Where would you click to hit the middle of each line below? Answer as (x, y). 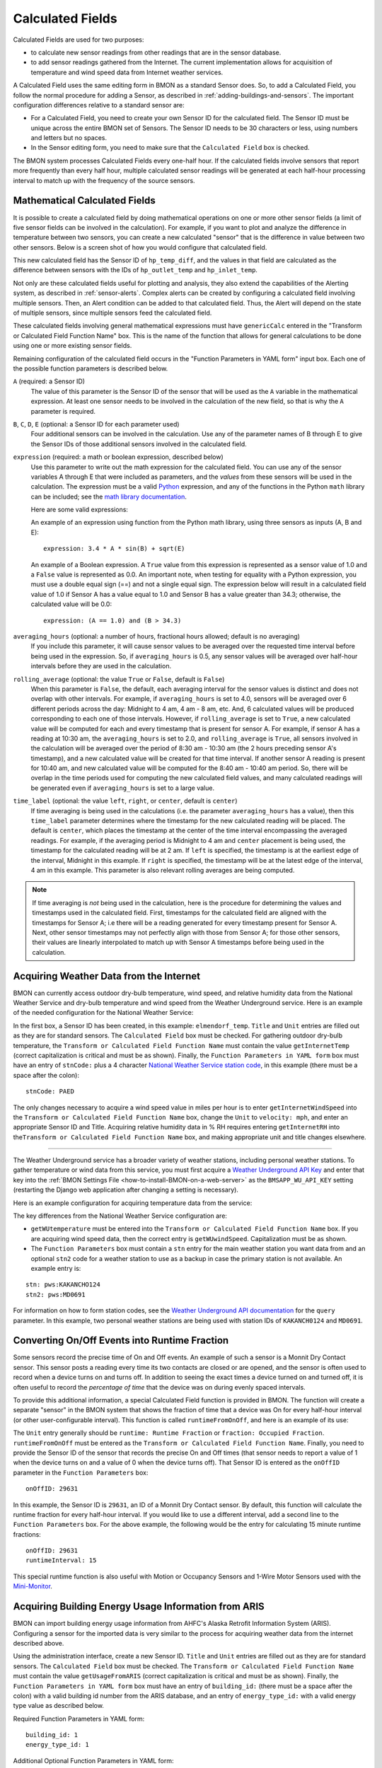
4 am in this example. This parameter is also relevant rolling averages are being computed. (163, 870)
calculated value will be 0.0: (71, 604)
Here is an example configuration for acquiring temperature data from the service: (133, 1203)
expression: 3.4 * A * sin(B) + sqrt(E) (114, 549)
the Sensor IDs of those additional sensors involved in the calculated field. (139, 444)
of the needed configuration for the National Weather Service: (103, 1013)
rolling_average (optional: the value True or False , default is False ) (119, 679)
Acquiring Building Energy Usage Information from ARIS (139, 1606)
